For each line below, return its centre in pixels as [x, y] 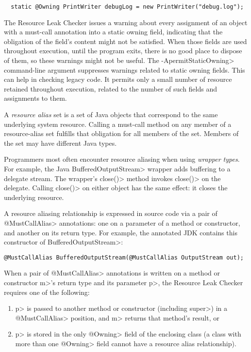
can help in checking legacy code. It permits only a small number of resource [118, 79]
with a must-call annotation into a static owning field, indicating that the [113, 32]
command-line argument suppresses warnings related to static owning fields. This [125, 69]
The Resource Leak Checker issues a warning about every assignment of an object [126, 22]
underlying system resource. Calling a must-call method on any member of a [118, 124]
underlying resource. [34, 197]
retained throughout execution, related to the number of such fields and [111, 88]
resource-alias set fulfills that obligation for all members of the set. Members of [121, 133]
